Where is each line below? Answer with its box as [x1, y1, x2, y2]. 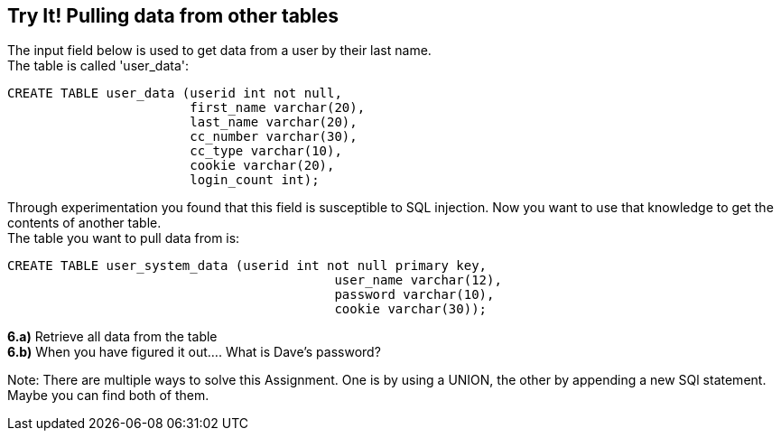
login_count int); [190, 172, 320, 188]
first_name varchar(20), [190, 100, 366, 116]
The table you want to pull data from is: [7, 230, 240, 247]
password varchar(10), [334, 287, 495, 303]
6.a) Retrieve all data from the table [7, 329, 218, 345]
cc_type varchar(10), [190, 144, 342, 159]
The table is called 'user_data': [7, 58, 190, 74]
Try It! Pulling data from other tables [7, 5, 339, 27]
